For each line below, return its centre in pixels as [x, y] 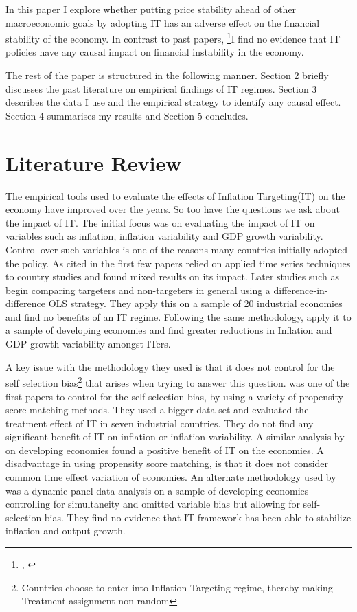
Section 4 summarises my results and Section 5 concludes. [127, 115]
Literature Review [94, 162]
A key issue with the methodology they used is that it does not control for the [170, 366]
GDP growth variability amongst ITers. [88, 344]
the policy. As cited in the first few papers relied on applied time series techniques [178, 263]
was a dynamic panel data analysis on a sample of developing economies [157, 490]
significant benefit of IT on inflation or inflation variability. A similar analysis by [175, 437]
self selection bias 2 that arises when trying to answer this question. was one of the [178, 382]
